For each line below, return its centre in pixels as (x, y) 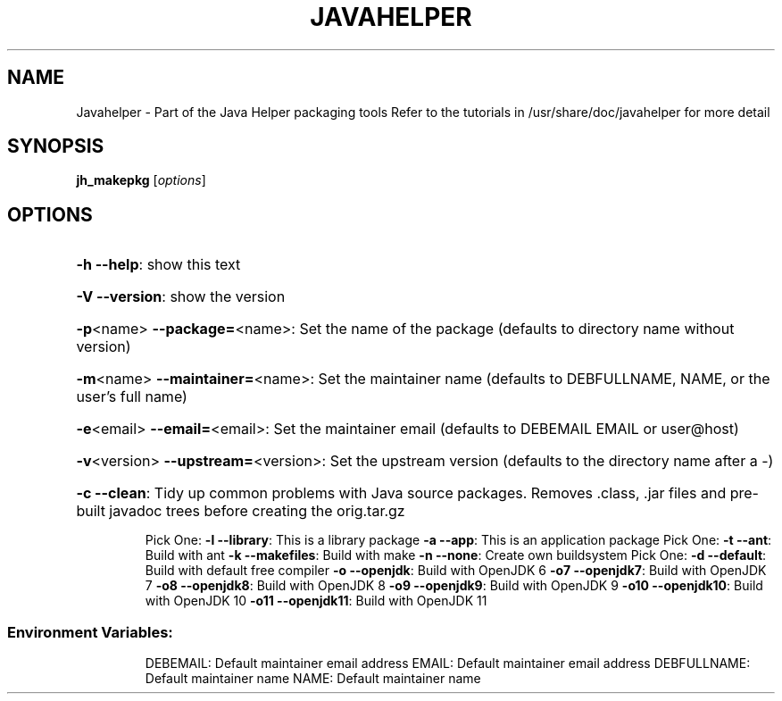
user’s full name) (132, 397)
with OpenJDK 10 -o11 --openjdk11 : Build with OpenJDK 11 (316, 601)
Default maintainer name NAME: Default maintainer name (313, 679)
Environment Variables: (90, 632)
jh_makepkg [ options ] (141, 180)
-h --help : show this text (158, 265)
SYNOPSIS (56, 146)
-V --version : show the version (181, 297)
